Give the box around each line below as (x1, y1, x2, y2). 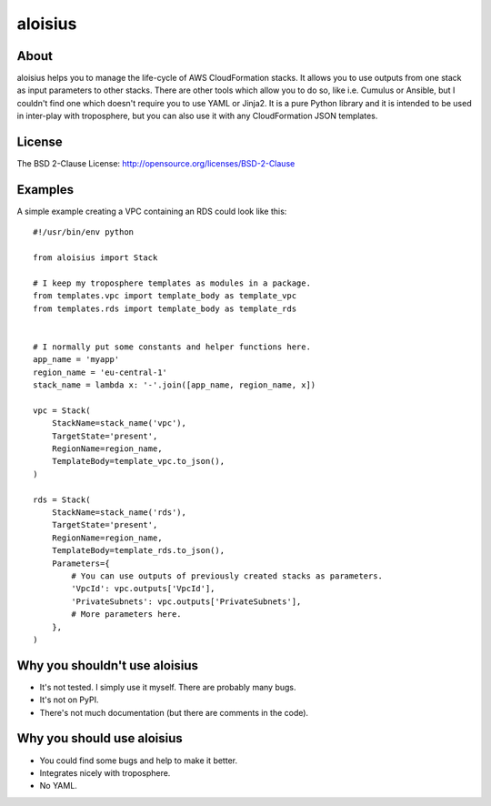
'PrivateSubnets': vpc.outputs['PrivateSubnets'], (71, 596, 302, 607)
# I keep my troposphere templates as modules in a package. (33, 278, 311, 288)
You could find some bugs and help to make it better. (39, 755, 238, 766)
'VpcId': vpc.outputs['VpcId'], (71, 583, 215, 594)
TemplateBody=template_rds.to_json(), (51, 546, 225, 556)
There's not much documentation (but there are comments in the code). (39, 707, 309, 718)
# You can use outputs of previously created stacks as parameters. (71, 570, 384, 581)
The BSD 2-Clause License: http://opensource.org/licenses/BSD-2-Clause (16, 158, 296, 169)
